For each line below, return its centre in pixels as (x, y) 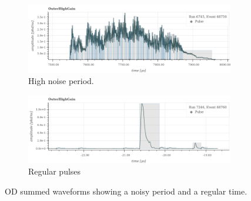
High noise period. (61, 81)
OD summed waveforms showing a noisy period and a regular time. (126, 191)
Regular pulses (55, 171)
